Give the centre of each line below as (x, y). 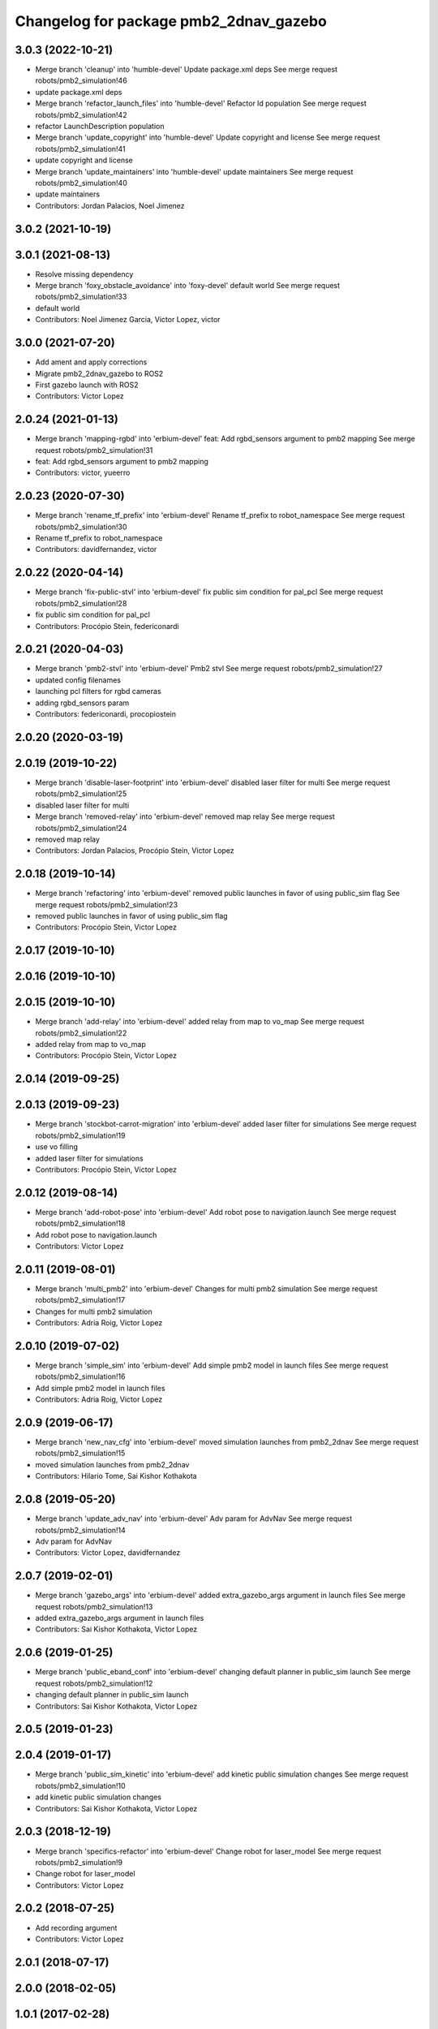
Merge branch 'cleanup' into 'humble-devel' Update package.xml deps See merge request (187, 70)
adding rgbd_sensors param (82, 703)
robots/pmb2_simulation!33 (81, 297)
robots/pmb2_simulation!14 (80, 1530)
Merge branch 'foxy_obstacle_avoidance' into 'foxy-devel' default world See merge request (188, 286)
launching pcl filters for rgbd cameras (98, 691)
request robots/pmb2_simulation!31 (94, 450)
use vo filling (57, 1147)
